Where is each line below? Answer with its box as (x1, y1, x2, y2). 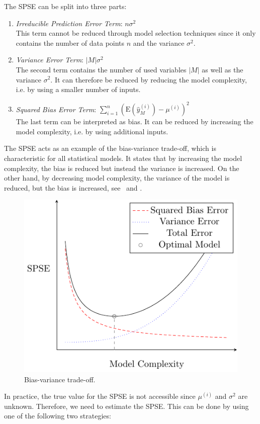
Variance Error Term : (16, 54, 84, 65)
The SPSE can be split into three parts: (4, 1, 127, 11)
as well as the (202, 64, 243, 74)
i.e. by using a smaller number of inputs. (16, 84, 141, 95)
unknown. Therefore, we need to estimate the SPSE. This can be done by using (4, 400, 249, 411)
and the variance (133, 37, 185, 48)
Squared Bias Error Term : (16, 104, 97, 114)
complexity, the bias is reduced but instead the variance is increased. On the (4, 162, 239, 173)
